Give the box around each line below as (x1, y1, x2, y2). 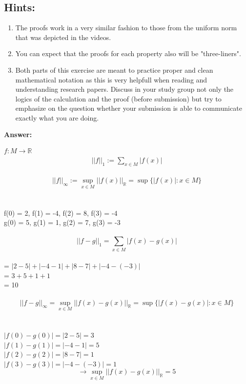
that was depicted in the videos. (15, 32, 111, 42)
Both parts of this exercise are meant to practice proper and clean (15, 64, 213, 75)
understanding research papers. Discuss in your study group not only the (15, 84, 234, 94)
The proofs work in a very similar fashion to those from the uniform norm (15, 22, 237, 33)
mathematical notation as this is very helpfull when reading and (15, 74, 207, 84)
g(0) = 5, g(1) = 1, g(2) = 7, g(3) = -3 (4, 217, 121, 227)
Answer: (4, 129, 32, 139)
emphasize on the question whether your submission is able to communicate (15, 103, 242, 113)
